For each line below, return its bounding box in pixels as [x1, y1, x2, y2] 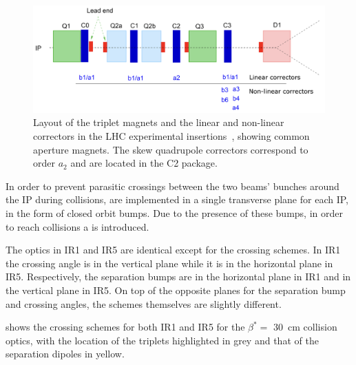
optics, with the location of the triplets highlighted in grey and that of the [6, 333, 319, 347]
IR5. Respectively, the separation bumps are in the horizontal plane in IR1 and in [6, 269, 351, 284]
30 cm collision [273, 320, 337, 334]
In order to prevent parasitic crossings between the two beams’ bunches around [6, 178, 339, 193]
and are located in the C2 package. [70, 156, 218, 170]
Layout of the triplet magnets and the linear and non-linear [33, 115, 284, 129]
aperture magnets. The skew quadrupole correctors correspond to [33, 142, 308, 156]
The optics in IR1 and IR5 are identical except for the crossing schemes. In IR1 [6, 242, 341, 257]
